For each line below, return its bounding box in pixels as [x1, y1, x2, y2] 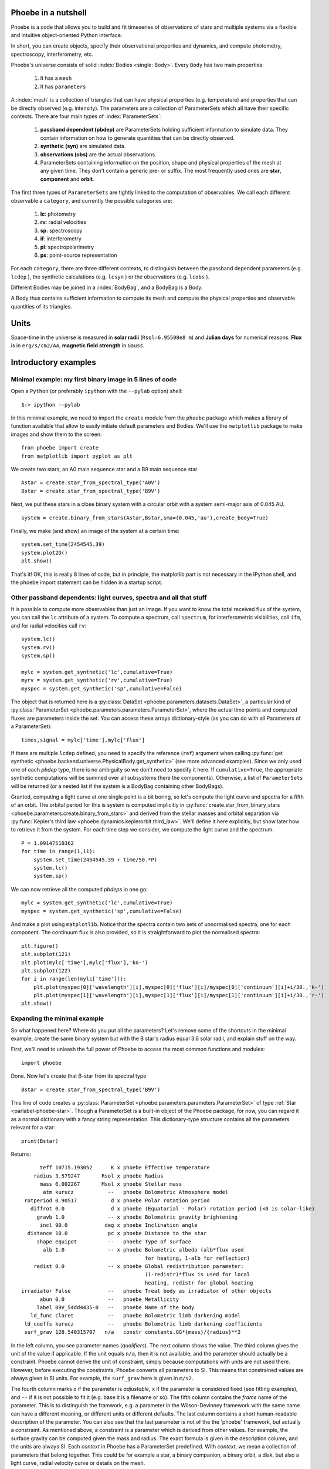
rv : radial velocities [40, 219, 87, 226]
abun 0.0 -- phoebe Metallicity [39, 1296, 179, 1303]
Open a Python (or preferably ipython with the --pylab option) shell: [11, 388, 183, 395]
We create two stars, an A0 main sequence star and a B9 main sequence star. [11, 466, 199, 473]
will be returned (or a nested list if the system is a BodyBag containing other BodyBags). [11, 782, 224, 790]
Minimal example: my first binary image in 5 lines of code [11, 375, 177, 383]
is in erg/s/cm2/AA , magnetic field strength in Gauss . [11, 342, 145, 349]
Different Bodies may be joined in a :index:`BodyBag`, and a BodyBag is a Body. [11, 284, 203, 291]
